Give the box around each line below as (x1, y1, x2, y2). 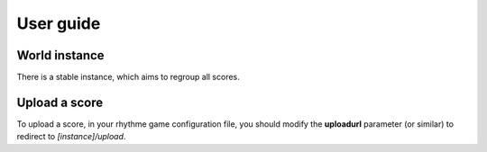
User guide (16, 13, 101, 33)
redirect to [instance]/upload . (16, 131, 126, 142)
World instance (16, 48, 105, 63)
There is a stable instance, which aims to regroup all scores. (16, 72, 241, 83)
